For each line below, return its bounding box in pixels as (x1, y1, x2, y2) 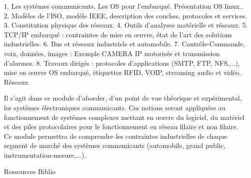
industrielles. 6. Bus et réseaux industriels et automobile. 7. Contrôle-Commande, (4, 39, 245, 49)
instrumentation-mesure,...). (4, 149, 87, 160)
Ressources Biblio (4, 166, 56, 176)
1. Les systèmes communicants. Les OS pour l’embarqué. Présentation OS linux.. (4, 1, 243, 11)
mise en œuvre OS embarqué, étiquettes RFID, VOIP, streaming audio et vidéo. (4, 67, 241, 77)
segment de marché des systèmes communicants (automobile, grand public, (4, 140, 226, 150)
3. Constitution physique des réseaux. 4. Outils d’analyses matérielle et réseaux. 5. (4, 20, 248, 30)
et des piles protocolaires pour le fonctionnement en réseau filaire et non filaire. (4, 121, 238, 132)
